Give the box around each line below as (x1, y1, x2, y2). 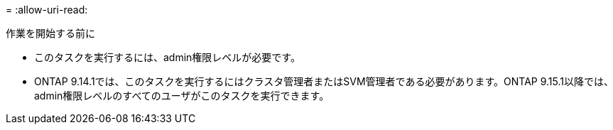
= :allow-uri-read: (6, 4, 88, 16)
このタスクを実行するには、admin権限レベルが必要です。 (34, 51, 300, 63)
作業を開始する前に (6, 27, 95, 39)
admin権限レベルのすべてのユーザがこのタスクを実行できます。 (34, 90, 330, 102)
